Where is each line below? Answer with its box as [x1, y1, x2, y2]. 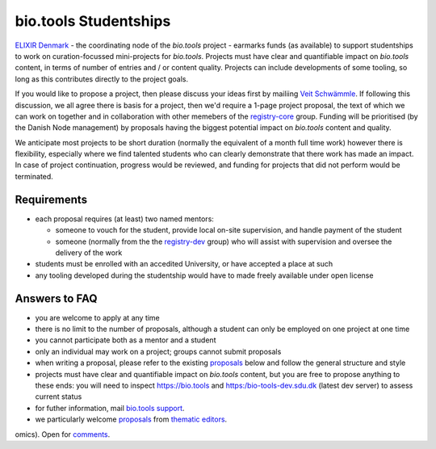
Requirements [15, 192, 88, 206]
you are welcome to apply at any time [35, 313, 161, 322]
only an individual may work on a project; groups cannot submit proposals [35, 346, 282, 356]
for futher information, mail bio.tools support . [35, 403, 185, 413]
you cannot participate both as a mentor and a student [35, 335, 216, 345]
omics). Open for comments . [15, 429, 111, 439]
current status [35, 392, 82, 401]
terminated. [15, 171, 54, 181]
